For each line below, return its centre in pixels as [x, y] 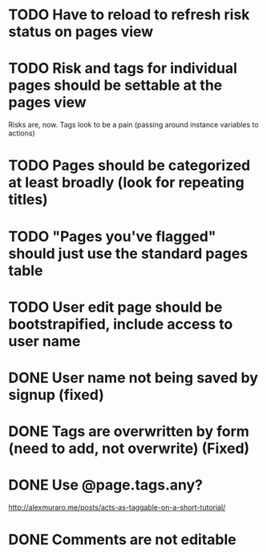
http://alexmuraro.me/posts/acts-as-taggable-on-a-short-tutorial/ [117, 507]
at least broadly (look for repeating [126, 183]
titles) [28, 200]
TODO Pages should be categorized [129, 165]
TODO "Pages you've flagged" [112, 236]
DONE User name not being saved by [133, 377]
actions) [22, 133]
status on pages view [81, 32]
